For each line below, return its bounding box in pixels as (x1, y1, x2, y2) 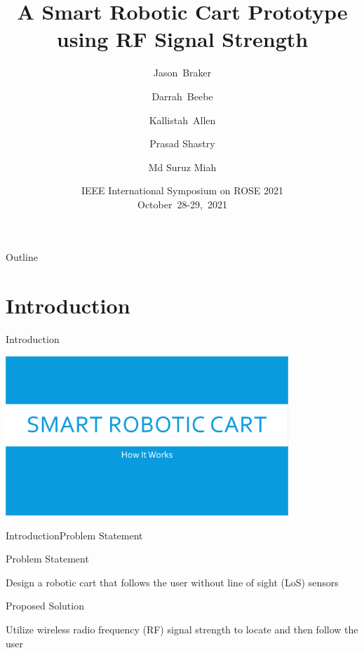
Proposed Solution (6, 598, 84, 613)
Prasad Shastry (149, 136, 215, 151)
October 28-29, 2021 (137, 196, 227, 211)
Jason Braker (153, 65, 212, 80)
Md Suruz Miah (148, 159, 217, 174)
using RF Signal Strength (56, 25, 309, 53)
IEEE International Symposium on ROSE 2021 (81, 183, 284, 198)
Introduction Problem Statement (6, 527, 143, 542)
